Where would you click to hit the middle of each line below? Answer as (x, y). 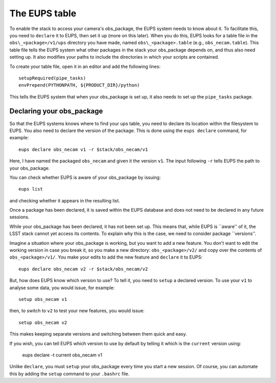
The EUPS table (43, 13)
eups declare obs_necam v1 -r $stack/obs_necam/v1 (83, 149)
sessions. (19, 217)
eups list (31, 189)
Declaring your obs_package (56, 111)
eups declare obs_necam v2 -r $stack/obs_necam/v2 (83, 269)
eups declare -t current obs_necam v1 (62, 355)
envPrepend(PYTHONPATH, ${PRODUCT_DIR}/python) (79, 85)
